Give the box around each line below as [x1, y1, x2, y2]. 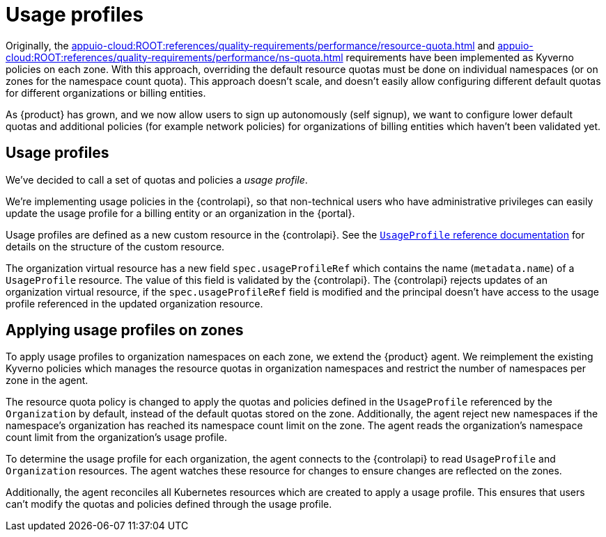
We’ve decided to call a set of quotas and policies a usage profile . [6, 173, 308, 186]
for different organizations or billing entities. [6, 86, 206, 99]
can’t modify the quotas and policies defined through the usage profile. [6, 498, 332, 511]
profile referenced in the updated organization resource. [6, 297, 263, 310]
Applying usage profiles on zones [6, 321, 244, 339]
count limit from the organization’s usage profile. [6, 431, 227, 444]
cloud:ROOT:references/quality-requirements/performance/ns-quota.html [6, 51, 343, 63]
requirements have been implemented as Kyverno [345, 51, 574, 63]
